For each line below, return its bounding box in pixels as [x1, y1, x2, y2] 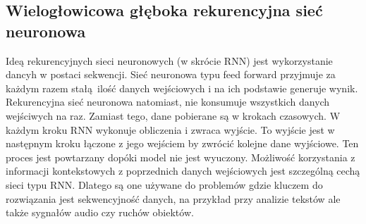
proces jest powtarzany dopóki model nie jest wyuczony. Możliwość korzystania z [6, 149, 355, 164]
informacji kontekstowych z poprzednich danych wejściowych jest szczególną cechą [6, 163, 360, 178]
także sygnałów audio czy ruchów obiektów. [6, 205, 194, 220]
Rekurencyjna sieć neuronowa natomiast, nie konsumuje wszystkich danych [6, 94, 330, 109]
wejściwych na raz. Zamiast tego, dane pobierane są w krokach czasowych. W [6, 108, 341, 123]
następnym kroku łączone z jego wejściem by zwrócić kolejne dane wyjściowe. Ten [6, 136, 359, 151]
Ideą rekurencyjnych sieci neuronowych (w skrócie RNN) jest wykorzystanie [6, 53, 333, 68]
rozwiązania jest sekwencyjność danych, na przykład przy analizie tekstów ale [6, 191, 341, 206]
